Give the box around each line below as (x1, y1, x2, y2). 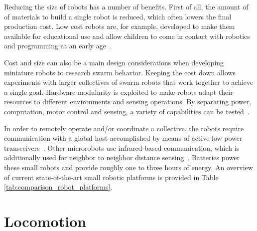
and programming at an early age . (4, 40, 112, 51)
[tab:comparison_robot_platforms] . (4, 182, 113, 192)
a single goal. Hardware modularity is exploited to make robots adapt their (4, 86, 233, 97)
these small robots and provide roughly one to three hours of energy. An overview (4, 162, 253, 172)
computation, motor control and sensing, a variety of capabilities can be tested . (4, 106, 250, 116)
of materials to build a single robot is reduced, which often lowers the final (4, 11, 232, 21)
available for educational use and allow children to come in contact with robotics (4, 30, 250, 41)
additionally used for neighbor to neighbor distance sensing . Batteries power (4, 152, 240, 163)
